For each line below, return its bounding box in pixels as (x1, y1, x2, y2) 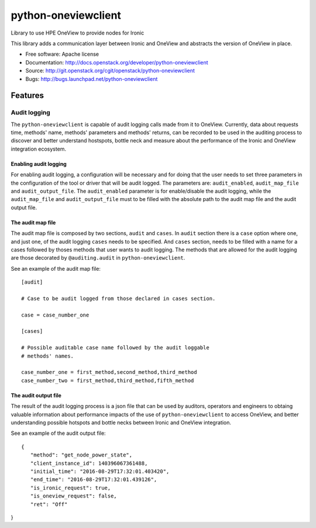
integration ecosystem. (11, 145, 67, 152)
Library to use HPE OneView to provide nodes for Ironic (11, 29, 145, 36)
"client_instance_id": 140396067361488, (30, 460, 148, 466)
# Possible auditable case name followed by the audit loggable (21, 345, 210, 351)
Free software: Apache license (25, 50, 99, 58)
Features (11, 91, 44, 101)
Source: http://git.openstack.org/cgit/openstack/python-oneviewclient (25, 67, 195, 74)
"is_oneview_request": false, (30, 493, 117, 499)
